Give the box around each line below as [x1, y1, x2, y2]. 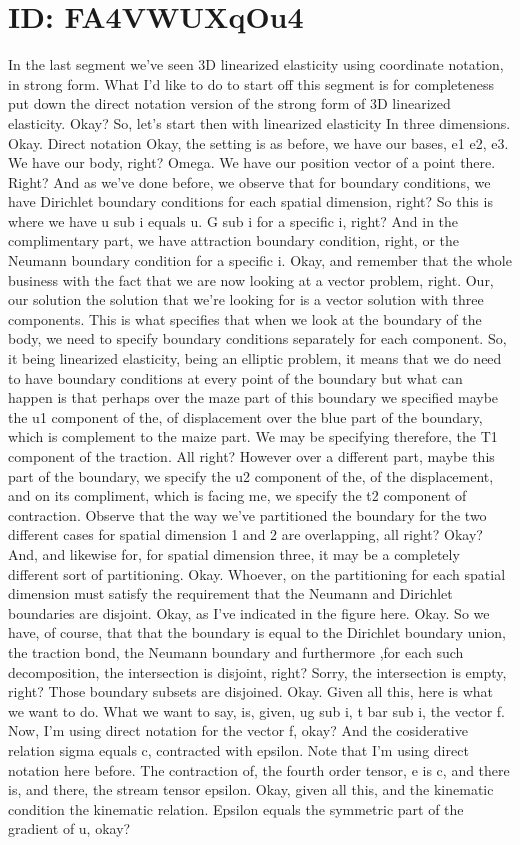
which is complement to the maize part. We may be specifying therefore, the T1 [8, 426, 498, 447]
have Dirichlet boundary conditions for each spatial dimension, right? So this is [8, 191, 493, 212]
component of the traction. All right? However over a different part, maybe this [8, 446, 495, 466]
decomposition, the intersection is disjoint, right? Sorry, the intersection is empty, [8, 661, 507, 682]
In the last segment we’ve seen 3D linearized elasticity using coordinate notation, [8, 54, 504, 75]
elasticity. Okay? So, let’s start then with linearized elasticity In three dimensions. [8, 112, 511, 133]
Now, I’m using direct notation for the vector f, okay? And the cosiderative [8, 720, 468, 741]
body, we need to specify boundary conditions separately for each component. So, [8, 328, 507, 349]
